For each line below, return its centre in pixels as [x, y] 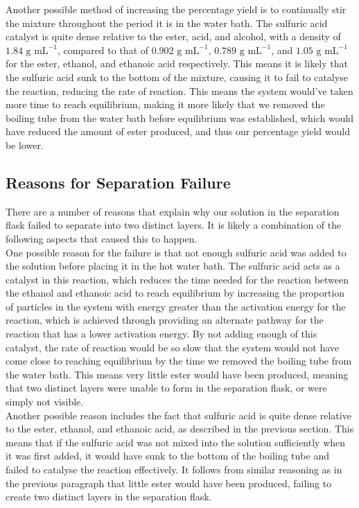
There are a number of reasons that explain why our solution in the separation [173, 211]
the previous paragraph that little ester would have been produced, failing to [169, 483]
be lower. [25, 144]
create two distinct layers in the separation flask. [109, 497]
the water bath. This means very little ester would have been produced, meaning [177, 374]
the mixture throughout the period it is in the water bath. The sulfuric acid [167, 23]
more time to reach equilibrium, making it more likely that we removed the [165, 104]
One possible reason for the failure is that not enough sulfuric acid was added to [176, 252]
